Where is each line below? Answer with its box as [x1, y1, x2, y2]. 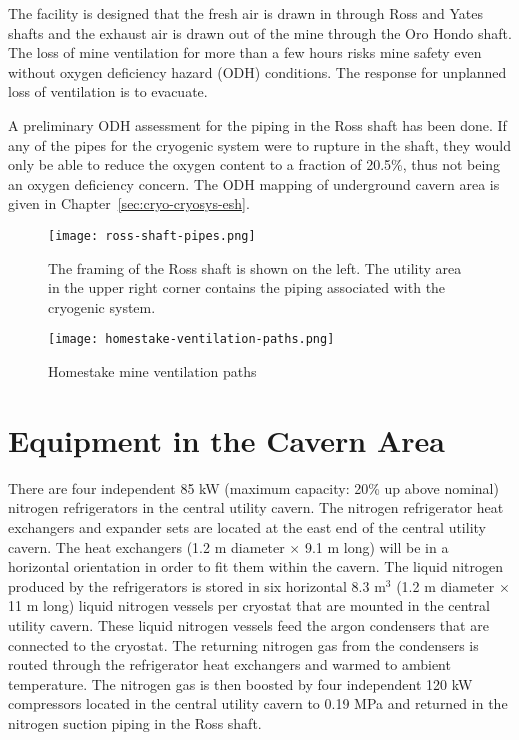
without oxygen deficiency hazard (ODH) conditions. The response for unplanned [8, 61, 507, 82]
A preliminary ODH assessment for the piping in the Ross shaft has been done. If [8, 114, 507, 135]
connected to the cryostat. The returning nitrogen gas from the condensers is [8, 634, 479, 655]
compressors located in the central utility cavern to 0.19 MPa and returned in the [8, 693, 508, 714]
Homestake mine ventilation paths [48, 361, 257, 382]
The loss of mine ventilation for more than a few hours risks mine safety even [8, 42, 482, 63]
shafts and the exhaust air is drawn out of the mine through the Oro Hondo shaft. [8, 22, 512, 43]
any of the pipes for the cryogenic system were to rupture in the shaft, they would [8, 134, 511, 155]
